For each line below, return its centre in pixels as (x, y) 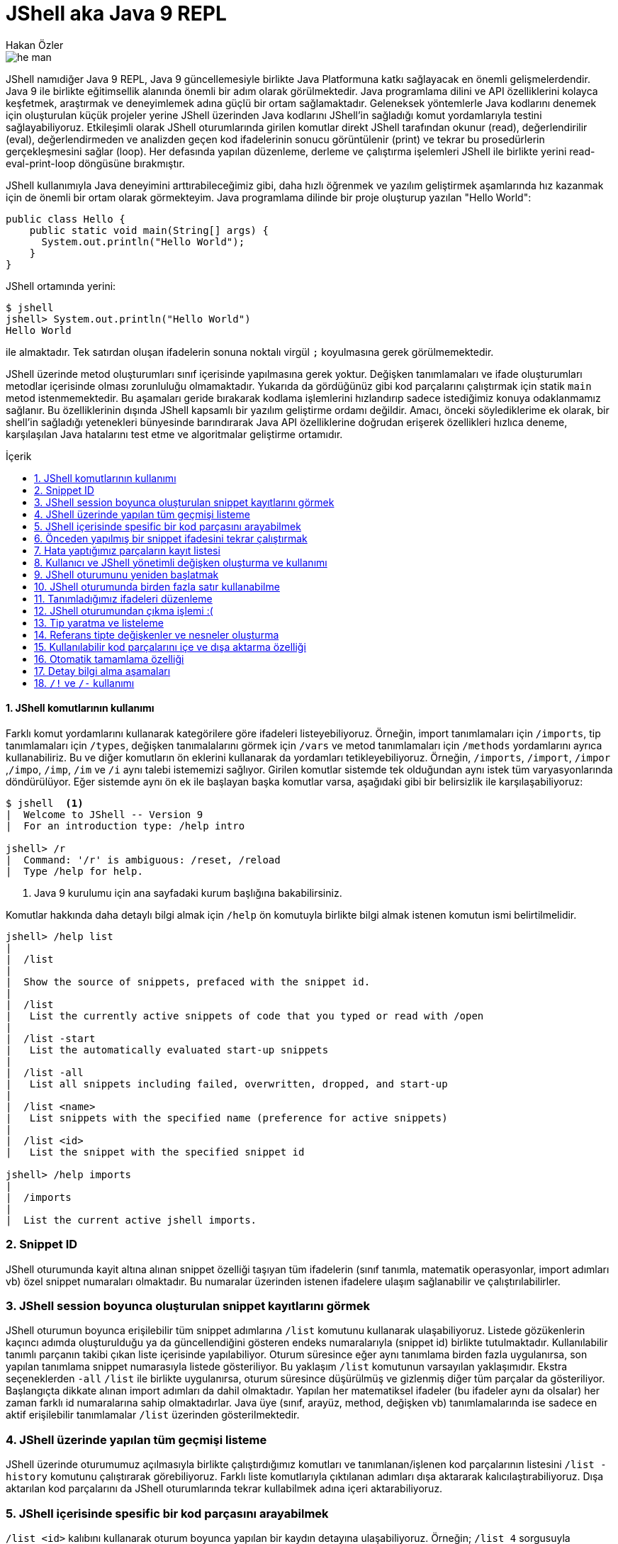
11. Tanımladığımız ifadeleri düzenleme (123, 598)
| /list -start (51, 1038)
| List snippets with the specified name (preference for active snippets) (227, 1118)
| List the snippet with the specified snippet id (155, 1152)
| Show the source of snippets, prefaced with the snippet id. (188, 981)
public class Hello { (66, 219)
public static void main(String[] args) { (149, 230)
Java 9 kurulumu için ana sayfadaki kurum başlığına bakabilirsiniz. (188, 893)
